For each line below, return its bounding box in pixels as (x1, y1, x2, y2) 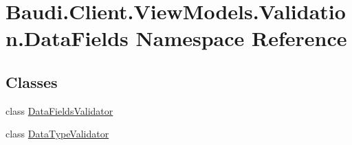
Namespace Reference (135, 24, 347, 52)
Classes (5, 71, 58, 92)
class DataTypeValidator (5, 126, 109, 141)
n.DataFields (5, 24, 129, 52)
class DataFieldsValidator (5, 103, 113, 118)
